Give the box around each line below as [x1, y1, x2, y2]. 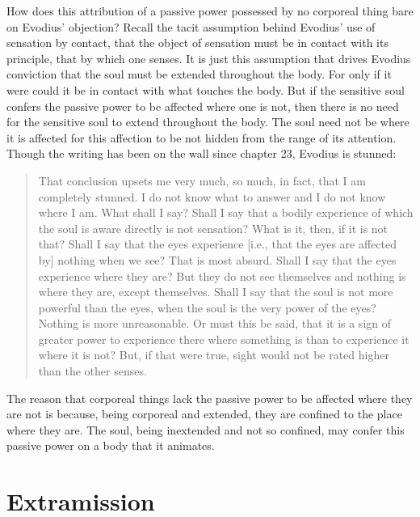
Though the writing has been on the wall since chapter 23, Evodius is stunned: [6, 145, 397, 162]
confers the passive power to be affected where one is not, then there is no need [6, 97, 399, 114]
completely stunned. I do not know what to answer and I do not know [38, 188, 386, 205]
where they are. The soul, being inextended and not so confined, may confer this [6, 421, 405, 438]
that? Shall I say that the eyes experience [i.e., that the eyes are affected [38, 235, 397, 252]
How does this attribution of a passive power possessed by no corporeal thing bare [6, 2, 414, 19]
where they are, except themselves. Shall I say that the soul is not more [38, 283, 393, 300]
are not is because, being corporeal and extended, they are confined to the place [6, 405, 402, 422]
